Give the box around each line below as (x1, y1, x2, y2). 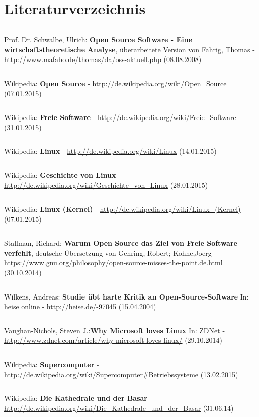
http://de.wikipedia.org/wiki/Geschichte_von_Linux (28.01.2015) (4, 180, 208, 190)
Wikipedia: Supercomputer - (4, 359, 99, 369)
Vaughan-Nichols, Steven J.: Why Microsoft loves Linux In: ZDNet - (4, 325, 225, 335)
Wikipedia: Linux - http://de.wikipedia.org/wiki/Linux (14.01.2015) (4, 146, 217, 156)
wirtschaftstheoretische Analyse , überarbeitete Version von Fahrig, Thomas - (4, 44, 255, 54)
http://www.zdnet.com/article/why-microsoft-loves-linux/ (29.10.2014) (4, 335, 222, 345)
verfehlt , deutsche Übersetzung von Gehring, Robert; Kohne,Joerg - (4, 247, 216, 258)
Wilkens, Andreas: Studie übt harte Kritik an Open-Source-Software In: (4, 291, 249, 302)
